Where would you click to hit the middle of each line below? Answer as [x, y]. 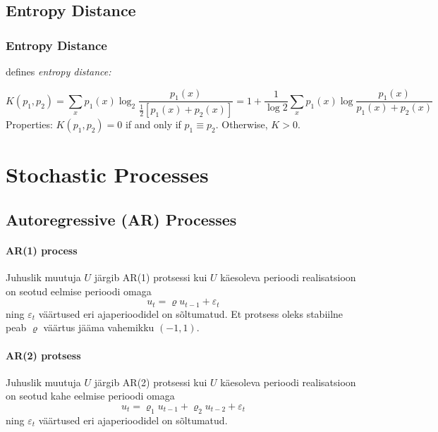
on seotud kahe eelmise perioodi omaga [90, 396]
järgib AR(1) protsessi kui [151, 277]
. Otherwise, [242, 124]
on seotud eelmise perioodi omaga [79, 291]
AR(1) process [42, 251]
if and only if [153, 124]
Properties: [29, 124]
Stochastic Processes [107, 174]
